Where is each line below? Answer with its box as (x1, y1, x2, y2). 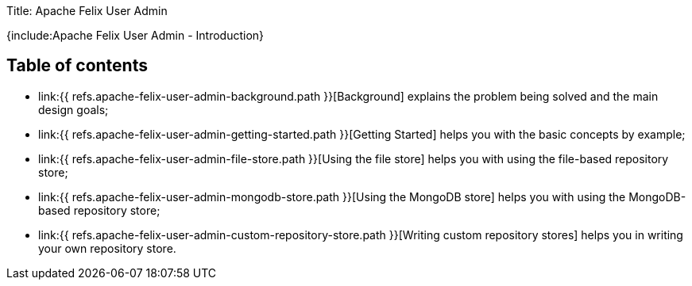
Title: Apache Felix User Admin (6, 4, 168, 17)
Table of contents (6, 55, 148, 76)
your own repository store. (38, 241, 176, 255)
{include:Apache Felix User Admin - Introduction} (6, 29, 265, 42)
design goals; (38, 102, 109, 116)
